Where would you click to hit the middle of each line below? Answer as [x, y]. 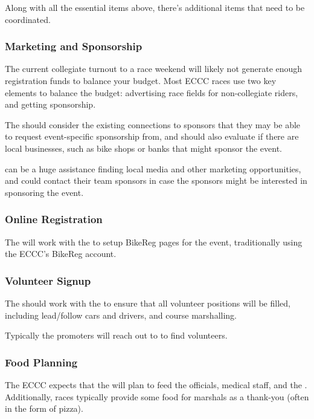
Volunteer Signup [48, 280]
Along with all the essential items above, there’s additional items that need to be [155, 7]
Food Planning [41, 362]
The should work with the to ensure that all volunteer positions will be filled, [148, 303]
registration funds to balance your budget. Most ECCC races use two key [141, 80]
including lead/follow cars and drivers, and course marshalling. [121, 315]
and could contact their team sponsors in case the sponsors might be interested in [156, 180]
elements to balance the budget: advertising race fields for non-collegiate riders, [152, 92]
